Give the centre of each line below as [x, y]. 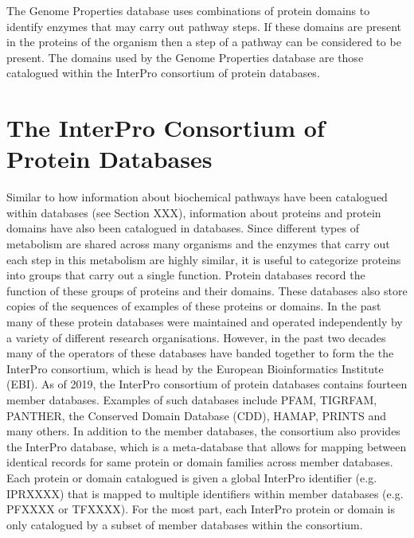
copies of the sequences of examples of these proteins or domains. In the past [194, 306]
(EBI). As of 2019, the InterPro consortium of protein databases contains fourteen [207, 384]
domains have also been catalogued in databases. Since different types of [183, 228]
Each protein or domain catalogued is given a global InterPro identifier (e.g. [192, 477]
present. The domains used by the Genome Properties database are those [185, 57]
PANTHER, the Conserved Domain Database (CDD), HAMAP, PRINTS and [196, 415]
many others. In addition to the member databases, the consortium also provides [203, 431]
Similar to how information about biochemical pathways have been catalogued [197, 197]
